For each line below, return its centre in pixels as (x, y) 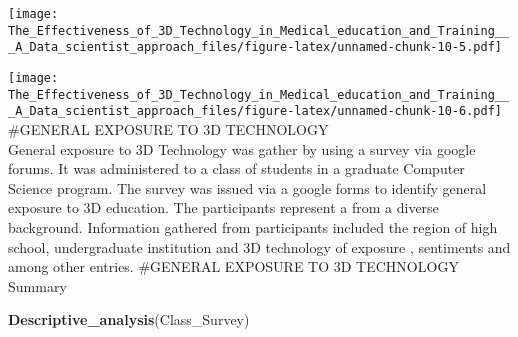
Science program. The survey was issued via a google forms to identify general (247, 187)
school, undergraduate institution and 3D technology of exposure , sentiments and (259, 246)
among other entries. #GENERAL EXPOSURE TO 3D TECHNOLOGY (233, 266)
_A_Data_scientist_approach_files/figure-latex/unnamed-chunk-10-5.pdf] (255, 47)
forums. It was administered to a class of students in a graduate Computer (236, 168)
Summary (37, 285)
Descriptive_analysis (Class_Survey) (129, 319)
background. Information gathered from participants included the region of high (253, 226)
